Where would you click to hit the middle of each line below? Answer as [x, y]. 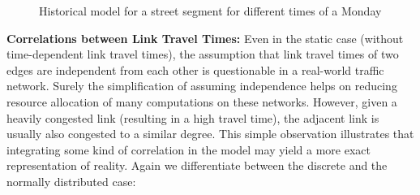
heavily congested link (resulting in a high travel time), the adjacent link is [193, 117]
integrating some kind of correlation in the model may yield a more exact [189, 149]
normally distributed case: [71, 181]
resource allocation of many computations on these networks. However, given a [202, 101]
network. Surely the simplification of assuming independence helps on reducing [202, 86]
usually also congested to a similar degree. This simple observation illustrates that [210, 134]
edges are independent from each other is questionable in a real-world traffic [195, 69]
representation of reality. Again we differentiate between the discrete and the [197, 165]
